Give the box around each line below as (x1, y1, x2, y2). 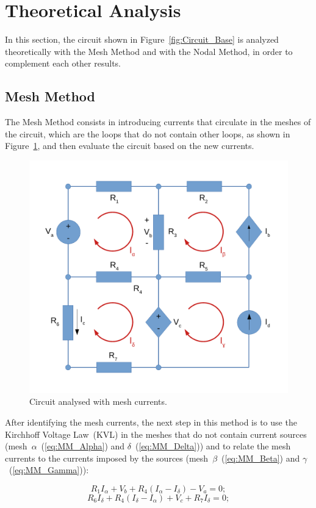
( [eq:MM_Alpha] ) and (41, 440, 125, 452)
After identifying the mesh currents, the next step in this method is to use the (5, 416, 297, 429)
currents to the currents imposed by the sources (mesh (5, 451, 209, 464)
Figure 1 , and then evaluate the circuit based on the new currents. (5, 139, 254, 152)
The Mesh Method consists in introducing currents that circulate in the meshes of (5, 115, 311, 128)
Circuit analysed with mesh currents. (29, 395, 167, 408)
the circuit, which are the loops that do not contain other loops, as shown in (5, 127, 290, 140)
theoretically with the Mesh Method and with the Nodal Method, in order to (5, 45, 293, 57)
